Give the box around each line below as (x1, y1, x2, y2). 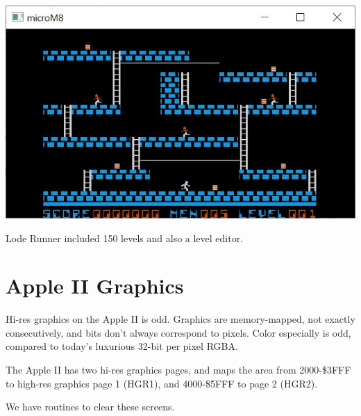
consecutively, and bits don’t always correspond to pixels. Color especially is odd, (6, 325, 351, 339)
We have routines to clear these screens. (6, 399, 175, 414)
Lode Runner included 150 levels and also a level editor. (6, 230, 244, 245)
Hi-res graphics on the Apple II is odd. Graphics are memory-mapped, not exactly (6, 312, 355, 326)
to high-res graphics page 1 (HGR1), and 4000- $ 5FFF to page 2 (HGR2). (6, 376, 318, 390)
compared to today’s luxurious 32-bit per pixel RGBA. (6, 339, 238, 353)
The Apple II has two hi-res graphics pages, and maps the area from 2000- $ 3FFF (6, 362, 351, 377)
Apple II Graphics (6, 271, 184, 300)
